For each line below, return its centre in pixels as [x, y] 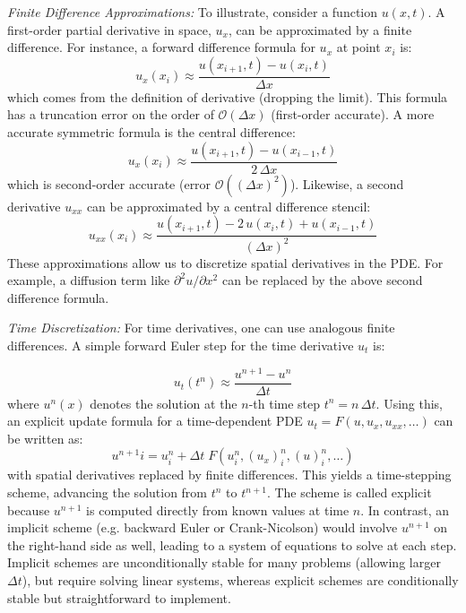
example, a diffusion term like [89, 280]
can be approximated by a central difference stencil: [229, 206]
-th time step [285, 403]
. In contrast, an [405, 509]
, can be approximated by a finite [320, 29]
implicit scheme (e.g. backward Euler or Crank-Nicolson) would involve [203, 527]
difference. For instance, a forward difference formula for [161, 47]
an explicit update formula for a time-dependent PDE [155, 421]
